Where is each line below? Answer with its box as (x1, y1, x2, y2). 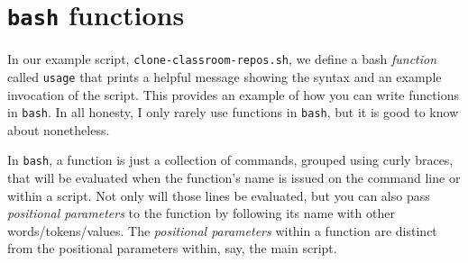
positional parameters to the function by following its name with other (7, 204, 395, 222)
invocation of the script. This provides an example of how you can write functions (7, 85, 459, 104)
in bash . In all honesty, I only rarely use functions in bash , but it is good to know (7, 103, 459, 122)
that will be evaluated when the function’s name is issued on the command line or (7, 168, 461, 187)
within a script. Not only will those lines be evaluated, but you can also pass (7, 186, 430, 204)
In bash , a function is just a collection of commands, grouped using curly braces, (7, 150, 454, 169)
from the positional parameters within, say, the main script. (7, 239, 337, 258)
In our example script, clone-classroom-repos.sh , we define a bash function (7, 50, 437, 68)
